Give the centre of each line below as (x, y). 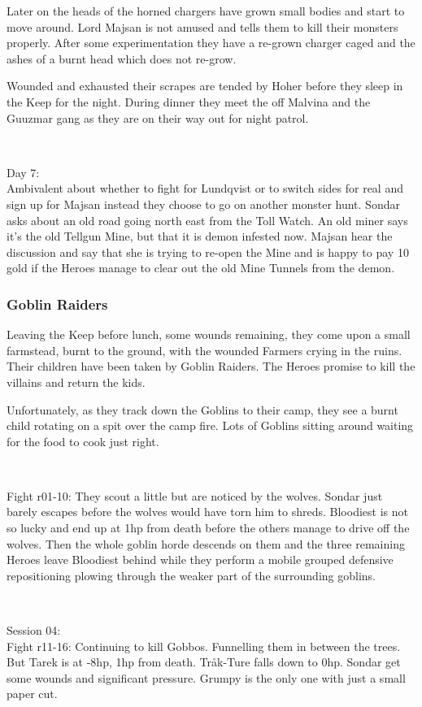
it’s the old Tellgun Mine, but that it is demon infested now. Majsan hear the (200, 236)
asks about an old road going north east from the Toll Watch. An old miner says (207, 220)
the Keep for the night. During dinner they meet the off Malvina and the (189, 101)
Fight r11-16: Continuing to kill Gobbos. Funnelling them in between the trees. (204, 646)
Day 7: (23, 172)
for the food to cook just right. (83, 441)
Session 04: (34, 630)
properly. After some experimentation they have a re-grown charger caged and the (211, 43)
